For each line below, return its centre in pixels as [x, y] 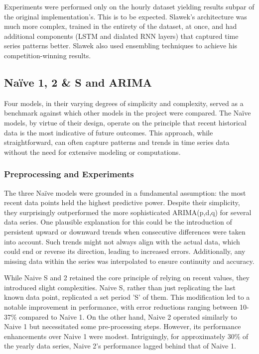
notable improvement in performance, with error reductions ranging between [121, 307]
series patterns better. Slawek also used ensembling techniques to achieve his [121, 46]
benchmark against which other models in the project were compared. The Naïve [128, 113]
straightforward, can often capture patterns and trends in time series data [117, 142]
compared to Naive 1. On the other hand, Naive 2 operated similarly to [128, 316]
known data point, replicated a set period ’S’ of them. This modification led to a [127, 297]
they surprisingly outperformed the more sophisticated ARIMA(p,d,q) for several [128, 212]
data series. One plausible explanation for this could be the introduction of [118, 222]
